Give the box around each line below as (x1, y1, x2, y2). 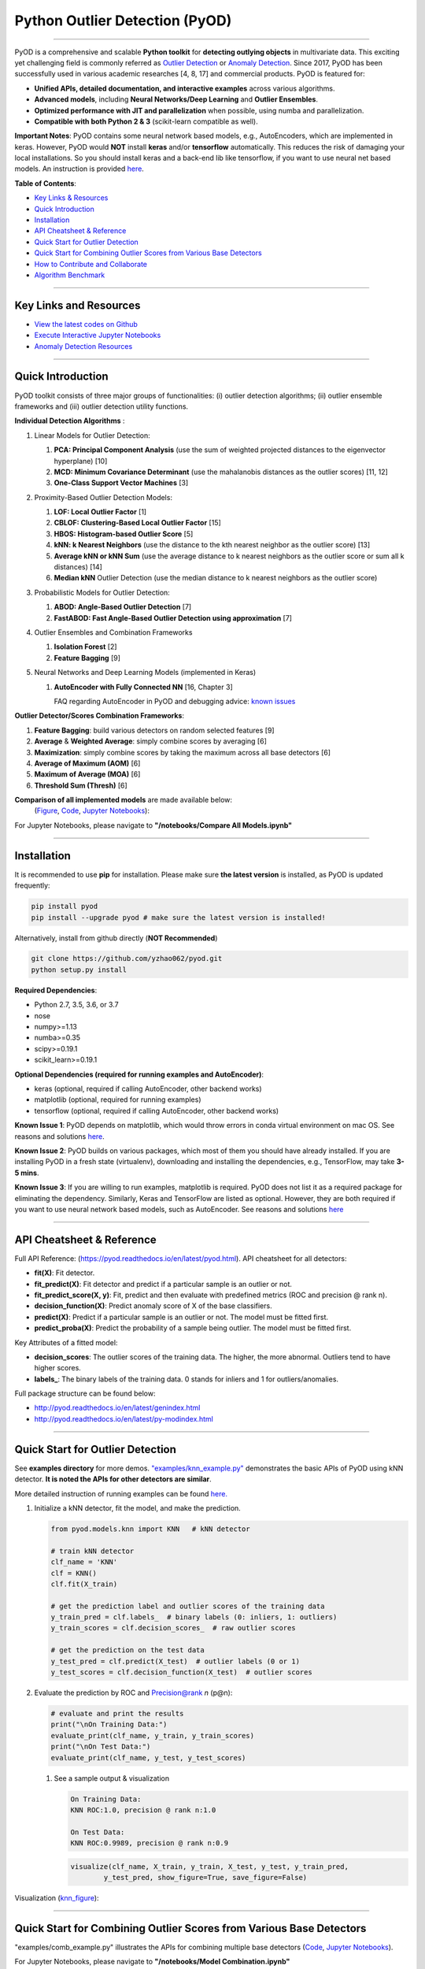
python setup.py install (31, 965, 128, 974)
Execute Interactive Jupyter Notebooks (34, 331, 161, 340)
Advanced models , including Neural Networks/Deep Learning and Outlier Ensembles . (34, 95, 319, 104)
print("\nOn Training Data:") (50, 1720, 168, 1729)
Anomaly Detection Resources (34, 341, 133, 350)
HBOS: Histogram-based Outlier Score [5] (54, 528, 194, 539)
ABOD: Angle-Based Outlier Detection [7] (54, 603, 192, 612)
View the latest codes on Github (34, 319, 138, 328)
